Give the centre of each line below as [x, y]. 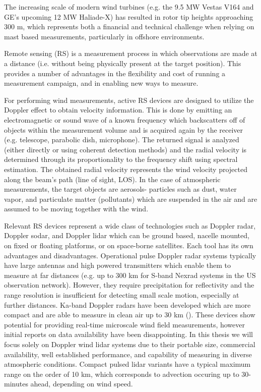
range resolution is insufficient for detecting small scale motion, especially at [122, 295]
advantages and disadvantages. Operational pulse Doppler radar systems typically [130, 255]
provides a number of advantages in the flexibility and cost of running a [115, 73]
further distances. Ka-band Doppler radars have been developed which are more [127, 304]
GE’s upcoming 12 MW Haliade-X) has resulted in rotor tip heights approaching [129, 16]
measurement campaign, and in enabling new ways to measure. [101, 83]
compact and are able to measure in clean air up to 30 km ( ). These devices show [130, 315]
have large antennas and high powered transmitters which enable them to [117, 265]
